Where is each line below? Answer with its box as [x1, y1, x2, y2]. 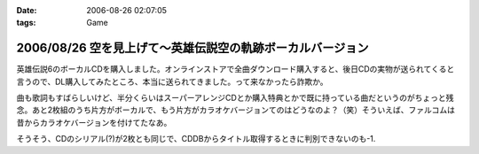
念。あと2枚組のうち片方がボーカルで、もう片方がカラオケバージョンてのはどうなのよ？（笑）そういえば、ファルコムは [16, 104, 456, 115]
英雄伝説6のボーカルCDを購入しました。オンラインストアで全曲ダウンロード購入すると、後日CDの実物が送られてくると [16, 64, 455, 74]
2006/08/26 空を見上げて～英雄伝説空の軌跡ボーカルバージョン [16, 41, 369, 56]
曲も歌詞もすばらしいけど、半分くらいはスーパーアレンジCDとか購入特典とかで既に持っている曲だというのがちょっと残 [16, 93, 454, 104]
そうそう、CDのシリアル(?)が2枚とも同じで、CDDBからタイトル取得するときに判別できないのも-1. [16, 134, 376, 144]
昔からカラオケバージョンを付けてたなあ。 [16, 117, 172, 127]
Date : [16, 5, 37, 15]
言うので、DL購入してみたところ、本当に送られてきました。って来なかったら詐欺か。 [16, 76, 328, 87]
